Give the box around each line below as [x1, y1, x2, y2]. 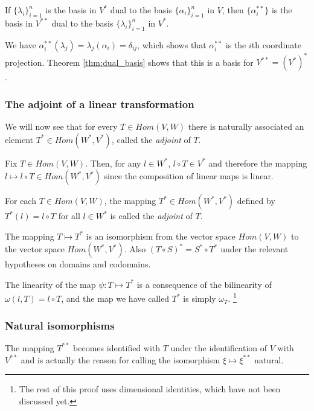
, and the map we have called [61, 292, 170, 305]
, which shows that [137, 38, 207, 51]
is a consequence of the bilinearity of [136, 278, 272, 290]
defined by [237, 194, 275, 207]
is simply [183, 292, 216, 305]
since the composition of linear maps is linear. [104, 170, 274, 182]
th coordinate [251, 38, 301, 51]
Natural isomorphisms [5, 317, 115, 333]
